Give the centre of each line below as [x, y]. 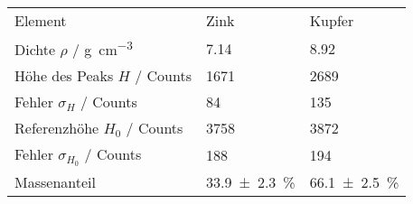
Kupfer [332, 20]
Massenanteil [55, 182]
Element [41, 20]
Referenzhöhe [57, 128]
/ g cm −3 [103, 48]
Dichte [35, 50]
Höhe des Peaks [64, 76]
